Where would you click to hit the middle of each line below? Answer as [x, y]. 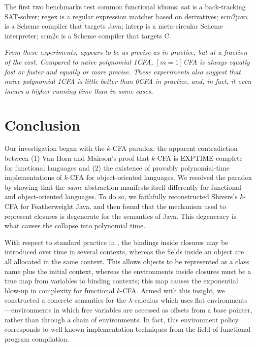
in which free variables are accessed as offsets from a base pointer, [153, 309]
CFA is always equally [217, 61]
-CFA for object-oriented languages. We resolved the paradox [160, 177]
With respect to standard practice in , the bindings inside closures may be [116, 242]
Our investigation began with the [55, 148]
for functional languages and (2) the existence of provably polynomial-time [117, 167]
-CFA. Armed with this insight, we [173, 290]
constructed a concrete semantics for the [65, 300]
